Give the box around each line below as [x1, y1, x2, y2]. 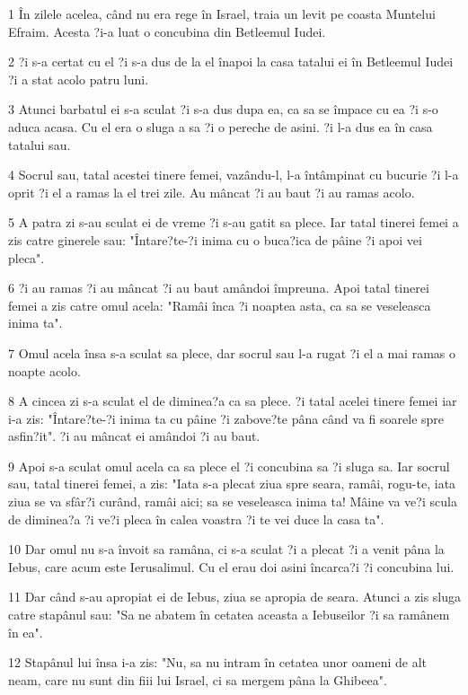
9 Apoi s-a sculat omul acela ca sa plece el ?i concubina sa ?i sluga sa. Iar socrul [8, 456, 450, 475]
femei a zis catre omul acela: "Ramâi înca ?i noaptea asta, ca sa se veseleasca [8, 295, 431, 314]
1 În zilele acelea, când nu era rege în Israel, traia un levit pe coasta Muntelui [8, 4, 436, 22]
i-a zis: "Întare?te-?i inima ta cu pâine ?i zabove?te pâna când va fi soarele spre [8, 409, 445, 427]
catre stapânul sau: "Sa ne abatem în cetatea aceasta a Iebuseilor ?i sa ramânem [8, 605, 450, 624]
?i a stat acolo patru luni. [8, 69, 149, 88]
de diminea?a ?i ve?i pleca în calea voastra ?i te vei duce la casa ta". [8, 509, 384, 528]
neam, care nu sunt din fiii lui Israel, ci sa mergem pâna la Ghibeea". [8, 670, 387, 689]
